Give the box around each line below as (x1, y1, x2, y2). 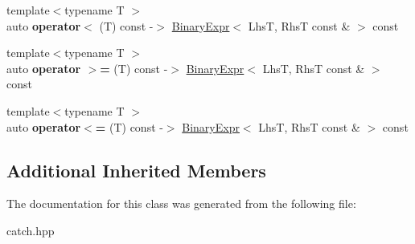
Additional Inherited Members (6, 157, 266, 182)
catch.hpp (6, 222, 55, 238)
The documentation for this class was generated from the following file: (6, 195, 356, 212)
